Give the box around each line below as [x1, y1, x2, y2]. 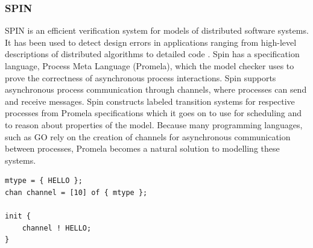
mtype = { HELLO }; [5, 176, 83, 185]
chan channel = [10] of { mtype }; [5, 188, 148, 197]
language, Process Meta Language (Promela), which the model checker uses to [5, 60, 294, 72]
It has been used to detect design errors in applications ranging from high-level [5, 36, 297, 48]
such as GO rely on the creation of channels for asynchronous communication [5, 130, 291, 143]
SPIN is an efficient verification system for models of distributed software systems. [5, 24, 309, 37]
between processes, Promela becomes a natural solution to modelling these [5, 142, 280, 155]
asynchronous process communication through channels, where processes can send [5, 83, 307, 96]
